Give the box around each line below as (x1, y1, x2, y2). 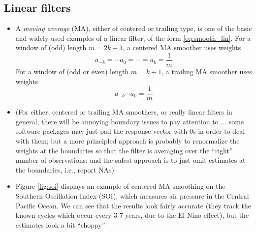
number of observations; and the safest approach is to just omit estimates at (15, 155, 246, 165)
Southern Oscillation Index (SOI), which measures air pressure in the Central (15, 191, 249, 201)
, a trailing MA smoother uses (161, 66, 252, 77)
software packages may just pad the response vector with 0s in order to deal (15, 126, 245, 136)
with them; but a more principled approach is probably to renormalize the (15, 136, 240, 146)
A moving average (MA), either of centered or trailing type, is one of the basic (15, 23, 252, 33)
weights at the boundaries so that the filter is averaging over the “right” (15, 145, 233, 155)
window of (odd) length (15, 42, 87, 53)
